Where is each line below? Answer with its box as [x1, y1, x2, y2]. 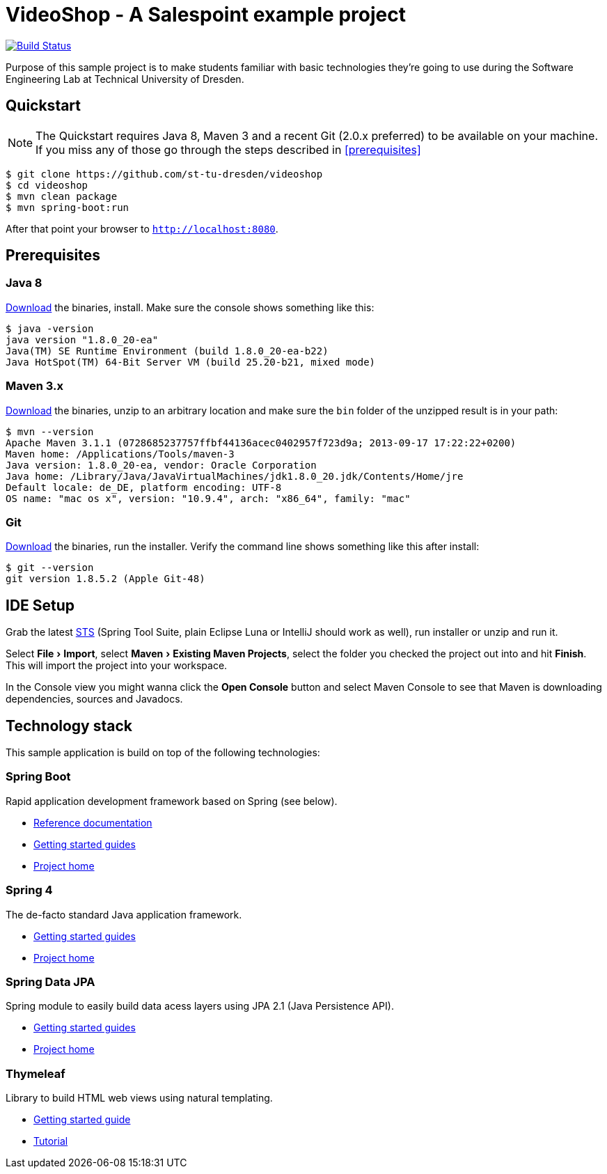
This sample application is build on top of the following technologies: [6, 746, 320, 758]
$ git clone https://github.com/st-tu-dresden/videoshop [6, 168, 323, 180]
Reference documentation [33, 816, 152, 829]
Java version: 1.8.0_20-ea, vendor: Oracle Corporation [6, 459, 317, 471]
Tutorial [33, 1135, 68, 1147]
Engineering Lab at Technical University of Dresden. [6, 72, 244, 85]
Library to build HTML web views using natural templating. [6, 1092, 273, 1104]
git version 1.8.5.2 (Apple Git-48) [6, 573, 205, 585]
